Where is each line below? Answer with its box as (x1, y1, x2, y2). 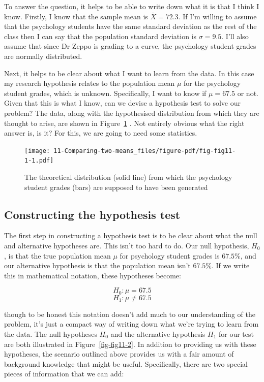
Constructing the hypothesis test (4, 206, 181, 222)
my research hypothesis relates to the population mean (4, 78, 175, 88)
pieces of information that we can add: (4, 368, 124, 379)
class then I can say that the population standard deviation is (4, 30, 197, 41)
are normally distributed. (4, 50, 82, 61)
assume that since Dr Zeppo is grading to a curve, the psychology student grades (4, 41, 256, 51)
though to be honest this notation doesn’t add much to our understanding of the (4, 308, 255, 319)
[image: (24, 147, 50, 154)
